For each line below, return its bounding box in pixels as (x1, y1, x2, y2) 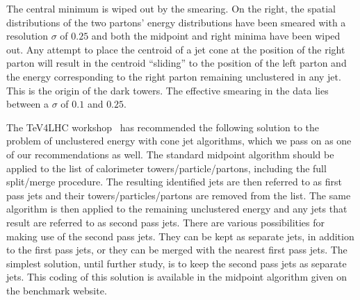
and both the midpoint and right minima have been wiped (91, 28, 341, 43)
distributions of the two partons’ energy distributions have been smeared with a (6, 15, 346, 29)
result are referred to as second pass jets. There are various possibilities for (6, 215, 325, 229)
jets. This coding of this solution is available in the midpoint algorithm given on (6, 269, 347, 284)
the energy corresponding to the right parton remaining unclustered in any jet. (6, 69, 341, 83)
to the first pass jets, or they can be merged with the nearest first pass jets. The (6, 242, 347, 257)
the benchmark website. (6, 283, 107, 297)
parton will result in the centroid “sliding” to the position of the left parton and (6, 56, 347, 70)
